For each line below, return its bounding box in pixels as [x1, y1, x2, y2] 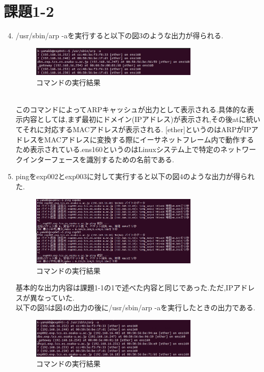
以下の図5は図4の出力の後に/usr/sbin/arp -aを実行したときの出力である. [15, 302, 255, 313]
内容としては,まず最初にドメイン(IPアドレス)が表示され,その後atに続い [22, 114, 260, 125]
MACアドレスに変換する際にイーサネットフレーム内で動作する [44, 134, 254, 144]
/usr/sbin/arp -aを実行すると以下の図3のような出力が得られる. [15, 30, 224, 41]
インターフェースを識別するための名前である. [22, 154, 175, 164]
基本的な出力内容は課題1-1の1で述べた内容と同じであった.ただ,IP [15, 282, 233, 293]
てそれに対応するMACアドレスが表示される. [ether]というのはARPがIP [15, 123, 251, 134]
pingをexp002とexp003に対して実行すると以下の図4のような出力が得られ [15, 171, 255, 182]
